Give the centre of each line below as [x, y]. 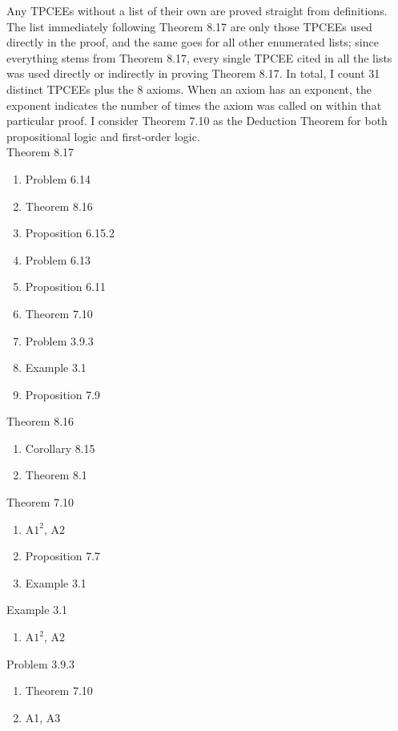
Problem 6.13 [58, 259]
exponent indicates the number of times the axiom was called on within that [194, 105]
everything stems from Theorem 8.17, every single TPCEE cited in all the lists [199, 57]
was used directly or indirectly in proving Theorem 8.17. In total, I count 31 [193, 73]
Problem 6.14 [58, 178]
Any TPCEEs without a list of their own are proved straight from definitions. [197, 10]
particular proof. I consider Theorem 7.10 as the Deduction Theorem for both [197, 121]
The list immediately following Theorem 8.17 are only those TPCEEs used [189, 26]
